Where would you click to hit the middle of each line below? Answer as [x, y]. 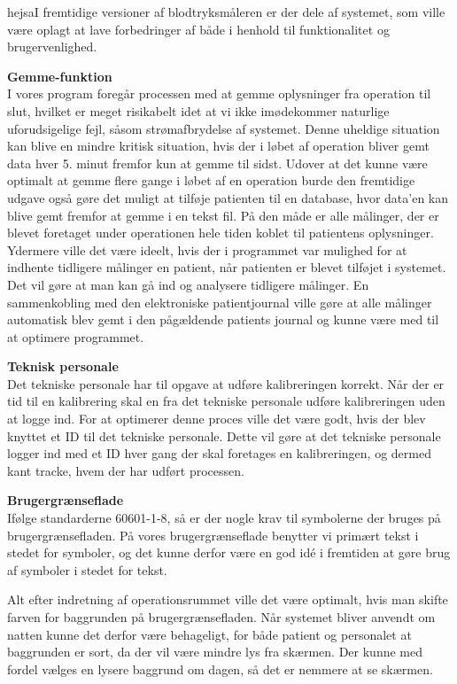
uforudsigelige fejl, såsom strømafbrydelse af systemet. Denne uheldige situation [224, 128]
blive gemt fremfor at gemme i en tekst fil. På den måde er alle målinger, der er [223, 215]
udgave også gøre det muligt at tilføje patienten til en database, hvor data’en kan [228, 197]
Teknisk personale [63, 366]
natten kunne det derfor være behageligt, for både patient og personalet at [209, 634]
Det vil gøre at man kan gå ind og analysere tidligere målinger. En [188, 284]
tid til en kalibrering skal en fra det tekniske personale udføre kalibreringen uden [226, 401]
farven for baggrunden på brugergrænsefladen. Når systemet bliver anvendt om [221, 617]
